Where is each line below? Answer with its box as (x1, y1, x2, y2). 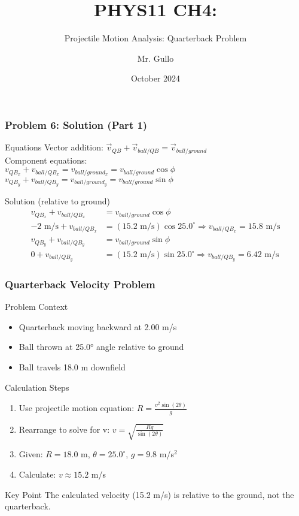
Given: (19, 448, 43, 460)
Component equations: (5, 153, 87, 166)
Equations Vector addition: (5, 141, 103, 153)
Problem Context (5, 300, 68, 313)
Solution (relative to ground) (5, 194, 110, 207)
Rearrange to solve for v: (19, 423, 110, 435)
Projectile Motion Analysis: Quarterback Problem (64, 32, 247, 44)
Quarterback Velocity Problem (5, 276, 155, 291)
